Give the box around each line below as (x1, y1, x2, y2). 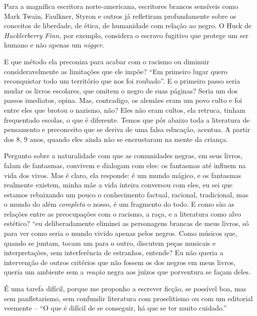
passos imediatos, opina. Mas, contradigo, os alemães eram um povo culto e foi (4, 95, 242, 105)
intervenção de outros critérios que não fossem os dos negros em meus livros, (4, 257, 236, 267)
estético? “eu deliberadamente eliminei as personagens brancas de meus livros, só (4, 218, 249, 228)
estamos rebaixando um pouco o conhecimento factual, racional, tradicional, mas (4, 189, 249, 199)
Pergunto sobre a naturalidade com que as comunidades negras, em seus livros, (4, 150, 243, 161)
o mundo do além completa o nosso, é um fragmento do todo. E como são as (4, 199, 235, 209)
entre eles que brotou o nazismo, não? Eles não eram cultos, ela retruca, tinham (4, 104, 246, 115)
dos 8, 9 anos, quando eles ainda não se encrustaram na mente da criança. (4, 134, 228, 144)
